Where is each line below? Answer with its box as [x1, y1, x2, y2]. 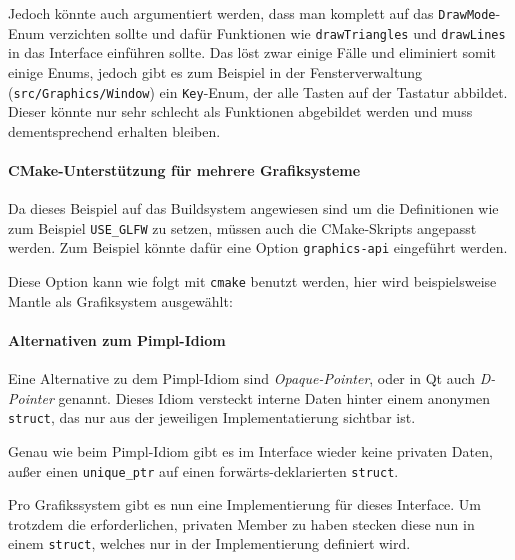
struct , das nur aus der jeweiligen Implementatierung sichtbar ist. [8, 407, 416, 428]
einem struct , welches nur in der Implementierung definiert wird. [8, 533, 411, 554]
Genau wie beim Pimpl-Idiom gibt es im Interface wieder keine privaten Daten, [8, 440, 493, 461]
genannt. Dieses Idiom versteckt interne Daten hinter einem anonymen [58, 387, 491, 408]
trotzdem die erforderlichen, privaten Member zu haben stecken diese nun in [8, 513, 475, 534]
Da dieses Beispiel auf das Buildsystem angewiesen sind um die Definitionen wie [8, 198, 499, 219]
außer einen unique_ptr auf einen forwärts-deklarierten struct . [8, 460, 399, 481]
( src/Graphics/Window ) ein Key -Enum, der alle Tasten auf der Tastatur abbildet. [8, 81, 508, 102]
